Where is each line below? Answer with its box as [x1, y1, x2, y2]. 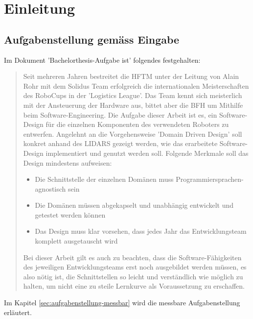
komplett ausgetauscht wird [35, 236, 118, 246]
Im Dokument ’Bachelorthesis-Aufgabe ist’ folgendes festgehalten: [4, 54, 201, 65]
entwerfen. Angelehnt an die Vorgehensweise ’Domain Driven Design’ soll [23, 128, 242, 139]
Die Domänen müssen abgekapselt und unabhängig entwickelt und [35, 200, 234, 210]
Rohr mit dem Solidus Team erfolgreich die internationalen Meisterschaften [23, 80, 249, 91]
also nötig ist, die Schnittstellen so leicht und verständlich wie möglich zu [23, 271, 243, 281]
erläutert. [4, 307, 32, 317]
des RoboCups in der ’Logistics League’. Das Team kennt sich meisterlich [23, 90, 242, 100]
